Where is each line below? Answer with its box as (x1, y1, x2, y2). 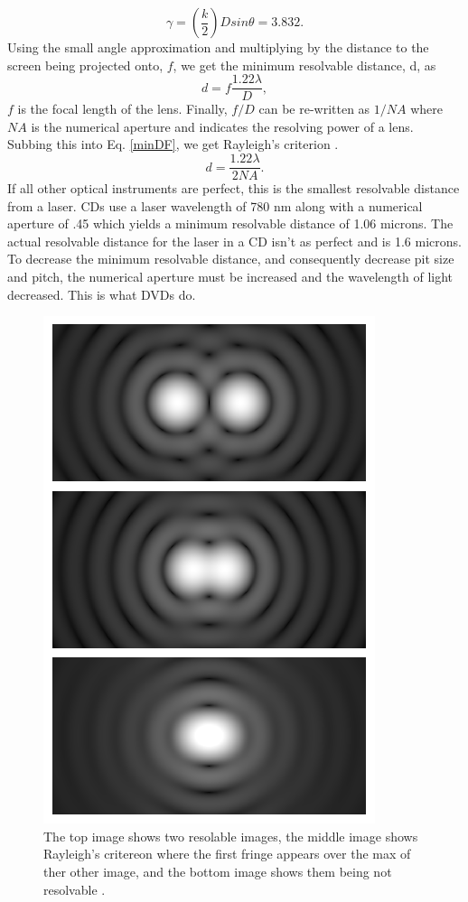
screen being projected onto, (7, 55, 164, 74)
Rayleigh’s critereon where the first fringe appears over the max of (43, 844, 411, 863)
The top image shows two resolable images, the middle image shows (43, 826, 418, 845)
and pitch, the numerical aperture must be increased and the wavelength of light (7, 267, 454, 286)
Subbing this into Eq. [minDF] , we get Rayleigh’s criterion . (7, 135, 339, 153)
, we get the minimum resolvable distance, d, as (173, 55, 436, 74)
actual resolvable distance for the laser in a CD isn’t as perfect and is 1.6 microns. (7, 231, 462, 250)
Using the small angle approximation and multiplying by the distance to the (7, 38, 429, 56)
